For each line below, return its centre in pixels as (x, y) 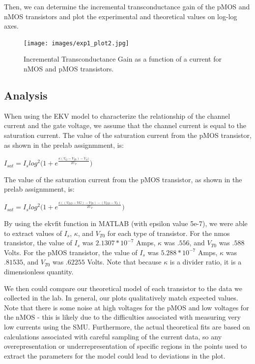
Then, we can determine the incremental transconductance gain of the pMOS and (127, 6)
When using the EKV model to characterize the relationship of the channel (117, 116)
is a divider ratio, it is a (206, 262)
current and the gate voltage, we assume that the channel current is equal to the (125, 125)
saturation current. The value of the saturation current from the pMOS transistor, (128, 135)
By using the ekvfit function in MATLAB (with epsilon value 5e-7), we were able (126, 223)
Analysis (26, 95)
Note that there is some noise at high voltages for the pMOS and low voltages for (127, 307)
